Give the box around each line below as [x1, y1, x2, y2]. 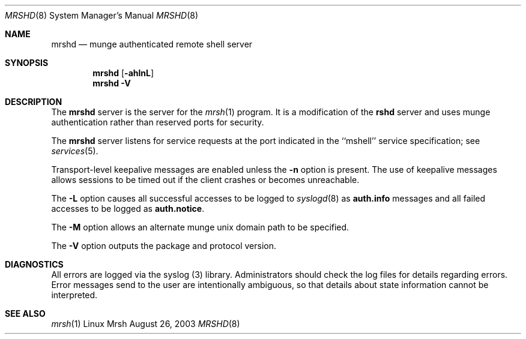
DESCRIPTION [5, 97, 62, 107]
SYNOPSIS [5, 58, 49, 68]
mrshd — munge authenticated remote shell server [51, 39, 253, 49]
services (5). [51, 146, 98, 156]
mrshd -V [92, 78, 131, 88]
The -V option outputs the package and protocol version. [51, 241, 277, 251]
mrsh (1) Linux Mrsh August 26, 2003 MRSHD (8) [51, 319, 240, 329]
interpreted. [51, 290, 98, 300]
